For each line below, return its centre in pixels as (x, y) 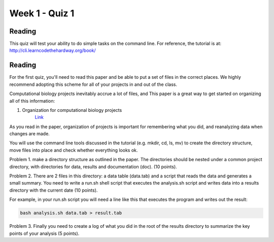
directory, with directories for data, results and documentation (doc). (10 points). (93, 167)
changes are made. (30, 134)
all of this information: (32, 101)
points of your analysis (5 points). (44, 233)
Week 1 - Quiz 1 (42, 13)
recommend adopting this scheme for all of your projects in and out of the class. (93, 84)
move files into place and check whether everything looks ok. (74, 150)
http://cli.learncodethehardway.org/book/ (53, 50)
